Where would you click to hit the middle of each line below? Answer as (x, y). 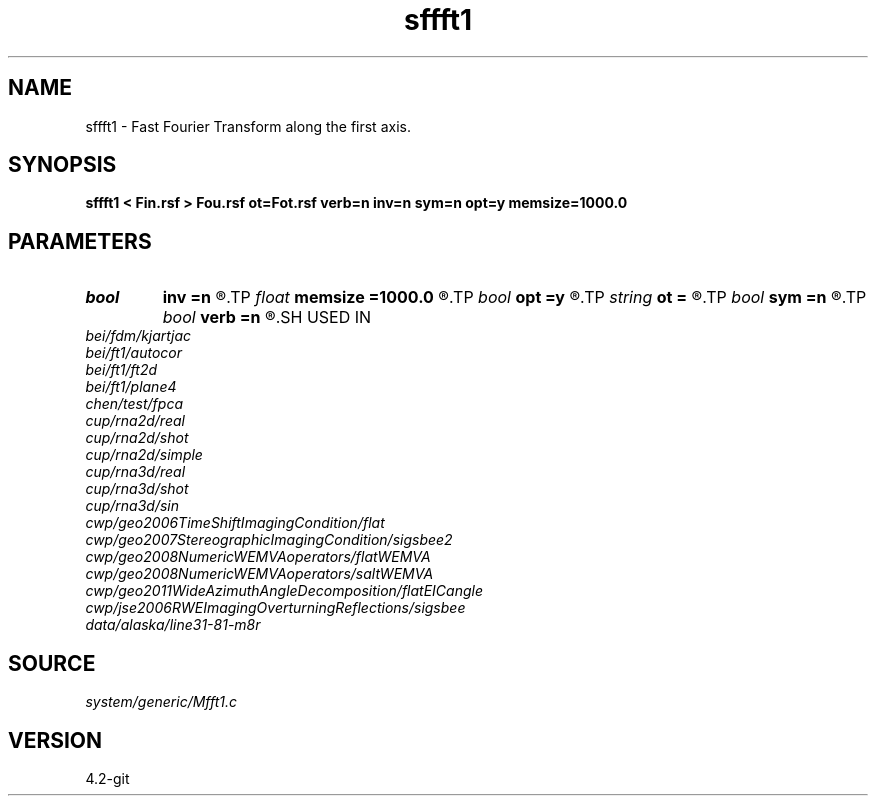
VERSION (55, 740)
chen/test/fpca (134, 404)
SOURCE (52, 663)
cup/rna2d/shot (137, 438)
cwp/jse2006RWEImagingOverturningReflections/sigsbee (275, 608)
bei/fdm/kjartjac (138, 336)
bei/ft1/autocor (133, 353)
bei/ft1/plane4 (131, 387)
